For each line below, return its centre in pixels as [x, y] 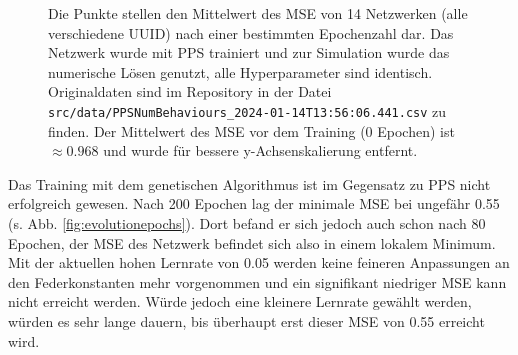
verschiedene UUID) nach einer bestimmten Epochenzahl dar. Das [251, 32]
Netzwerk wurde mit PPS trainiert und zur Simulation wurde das [249, 52]
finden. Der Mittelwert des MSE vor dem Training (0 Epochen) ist [251, 130]
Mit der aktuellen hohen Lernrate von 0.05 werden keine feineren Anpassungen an [259, 262]
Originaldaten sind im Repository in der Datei [190, 91]
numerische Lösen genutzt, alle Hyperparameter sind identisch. [240, 71]
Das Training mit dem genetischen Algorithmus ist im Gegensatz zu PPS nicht [249, 183]
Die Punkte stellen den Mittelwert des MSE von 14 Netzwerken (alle [258, 13]
